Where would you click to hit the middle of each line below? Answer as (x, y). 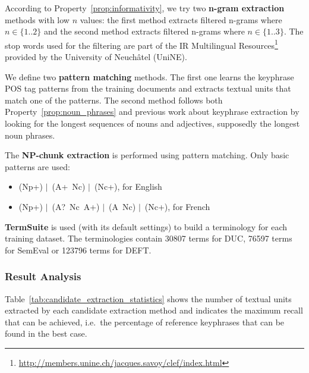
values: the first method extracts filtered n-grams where (181, 19)
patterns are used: (37, 166)
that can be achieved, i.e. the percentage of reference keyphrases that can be (145, 322)
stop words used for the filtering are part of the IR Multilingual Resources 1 (141, 44)
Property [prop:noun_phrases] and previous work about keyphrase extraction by (152, 112)
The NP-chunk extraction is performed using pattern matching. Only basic (147, 155)
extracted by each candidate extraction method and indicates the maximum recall (154, 310)
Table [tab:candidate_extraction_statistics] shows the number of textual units (148, 298)
